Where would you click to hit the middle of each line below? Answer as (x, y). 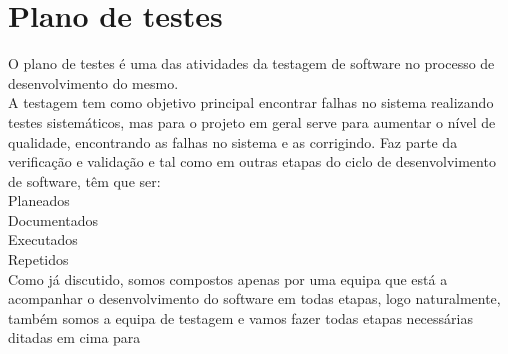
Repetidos (38, 259)
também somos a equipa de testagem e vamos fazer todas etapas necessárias (240, 317)
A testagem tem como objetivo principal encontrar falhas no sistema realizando (251, 102)
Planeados (39, 200)
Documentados (53, 219)
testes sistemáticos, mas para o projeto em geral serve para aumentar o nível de (252, 121)
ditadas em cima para (74, 337)
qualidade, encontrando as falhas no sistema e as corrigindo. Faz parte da (233, 141)
